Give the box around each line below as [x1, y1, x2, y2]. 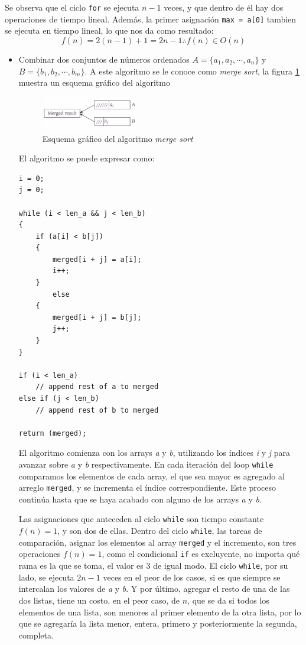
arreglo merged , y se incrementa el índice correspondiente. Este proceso [18, 481, 276, 494]
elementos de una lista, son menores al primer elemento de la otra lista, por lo [18, 605, 301, 618]
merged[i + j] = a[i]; [53, 255, 142, 264]
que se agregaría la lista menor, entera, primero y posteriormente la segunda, [18, 617, 297, 630]
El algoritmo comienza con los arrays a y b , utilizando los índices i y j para [18, 446, 291, 459]
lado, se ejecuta [18, 571, 74, 583]
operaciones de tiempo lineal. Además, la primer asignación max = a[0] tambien [5, 12, 297, 25]
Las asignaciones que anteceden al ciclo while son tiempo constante [18, 513, 264, 525]
